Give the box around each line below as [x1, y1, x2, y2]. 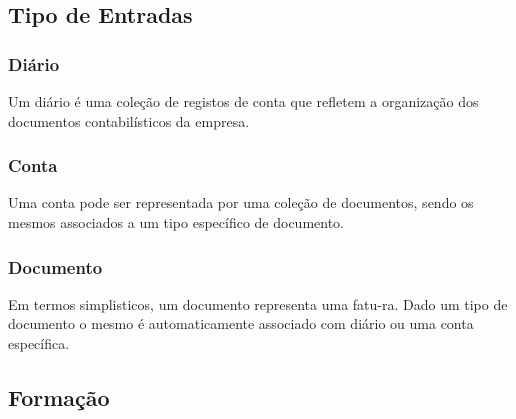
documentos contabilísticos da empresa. [8, 110, 250, 131]
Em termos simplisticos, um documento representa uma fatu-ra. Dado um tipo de [8, 293, 508, 314]
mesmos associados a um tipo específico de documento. [8, 212, 345, 232]
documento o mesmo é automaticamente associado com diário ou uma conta [8, 313, 474, 334]
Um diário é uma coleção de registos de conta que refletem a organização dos [8, 91, 479, 111]
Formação [8, 381, 110, 412]
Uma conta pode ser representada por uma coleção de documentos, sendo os [8, 192, 474, 213]
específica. [8, 333, 70, 353]
